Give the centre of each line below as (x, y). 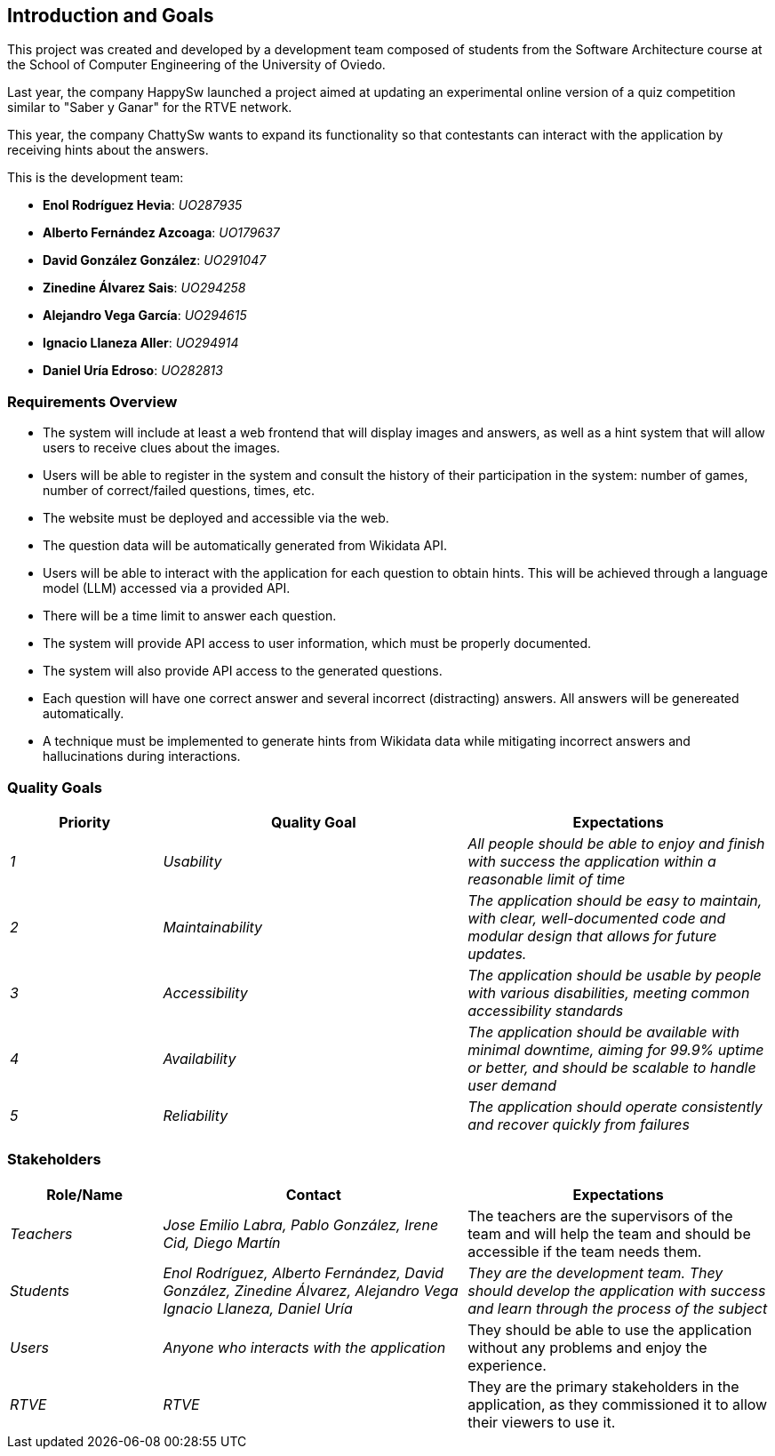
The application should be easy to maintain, (615, 900)
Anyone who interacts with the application (304, 1347)
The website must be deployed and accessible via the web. (216, 518)
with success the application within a (592, 861)
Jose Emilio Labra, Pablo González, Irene (301, 1224)
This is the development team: (96, 178)
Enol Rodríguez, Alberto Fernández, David (304, 1272)
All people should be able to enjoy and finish (616, 843)
